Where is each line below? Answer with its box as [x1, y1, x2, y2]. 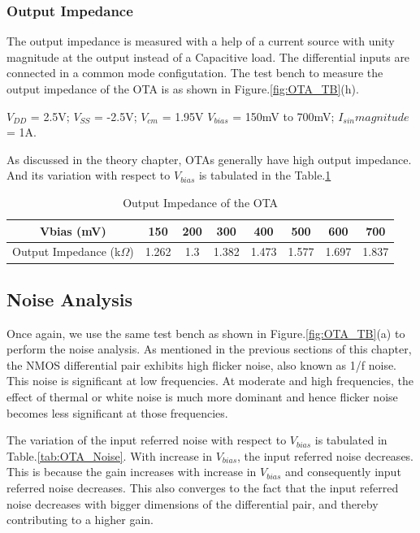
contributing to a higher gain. [6, 511, 154, 528]
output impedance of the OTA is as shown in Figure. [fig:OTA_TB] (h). [6, 80, 359, 97]
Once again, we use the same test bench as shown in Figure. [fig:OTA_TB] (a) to [6, 324, 405, 341]
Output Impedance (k [12, 243, 121, 260]
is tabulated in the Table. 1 [198, 167, 331, 184]
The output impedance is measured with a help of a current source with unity [6, 32, 395, 50]
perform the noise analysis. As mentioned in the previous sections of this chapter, [6, 340, 412, 357]
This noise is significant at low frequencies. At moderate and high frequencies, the [6, 372, 414, 389]
